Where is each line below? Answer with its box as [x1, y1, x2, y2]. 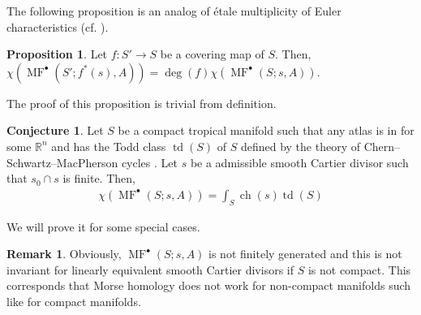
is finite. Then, [62, 170, 135, 187]
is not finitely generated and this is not [208, 245, 402, 262]
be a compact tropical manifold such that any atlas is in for [118, 122, 415, 139]
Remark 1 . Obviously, [6, 245, 122, 262]
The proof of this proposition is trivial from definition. [6, 94, 277, 111]
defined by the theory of [240, 137, 360, 154]
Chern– [363, 137, 401, 154]
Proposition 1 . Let [6, 45, 108, 63]
